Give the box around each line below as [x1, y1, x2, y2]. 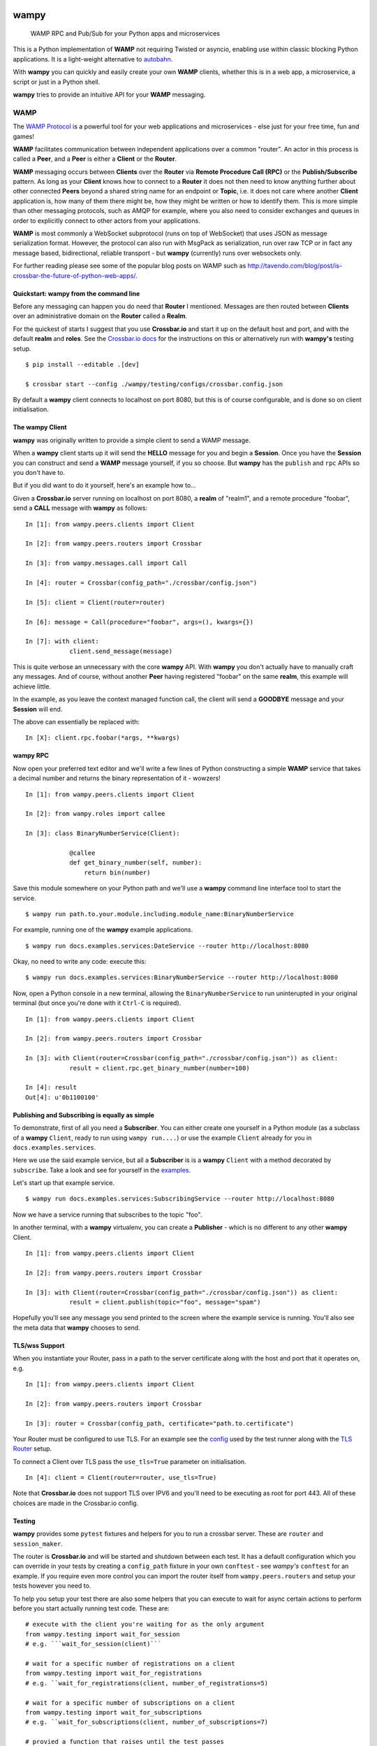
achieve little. [13, 682, 52, 691]
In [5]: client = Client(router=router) [25, 598, 165, 606]
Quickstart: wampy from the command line [13, 289, 140, 298]
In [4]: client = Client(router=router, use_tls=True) [25, 1474, 217, 1482]
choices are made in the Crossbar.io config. [13, 1499, 139, 1507]
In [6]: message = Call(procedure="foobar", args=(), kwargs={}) [25, 618, 254, 626]
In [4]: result [25, 1083, 77, 1092]
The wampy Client [13, 423, 67, 432]
